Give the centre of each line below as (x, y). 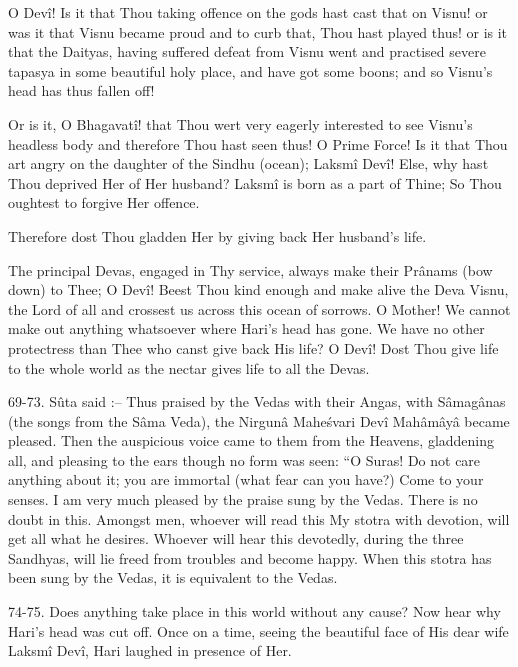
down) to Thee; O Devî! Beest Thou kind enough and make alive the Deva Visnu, (258, 289)
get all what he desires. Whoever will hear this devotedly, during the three (236, 538)
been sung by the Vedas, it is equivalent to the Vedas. (173, 577)
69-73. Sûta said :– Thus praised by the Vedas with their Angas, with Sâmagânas (257, 401)
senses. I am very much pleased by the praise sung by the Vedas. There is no (243, 499)
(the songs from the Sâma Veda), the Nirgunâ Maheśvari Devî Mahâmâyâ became (259, 420)
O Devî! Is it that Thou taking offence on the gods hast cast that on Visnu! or (248, 12)
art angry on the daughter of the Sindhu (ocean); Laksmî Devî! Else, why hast (248, 163)
